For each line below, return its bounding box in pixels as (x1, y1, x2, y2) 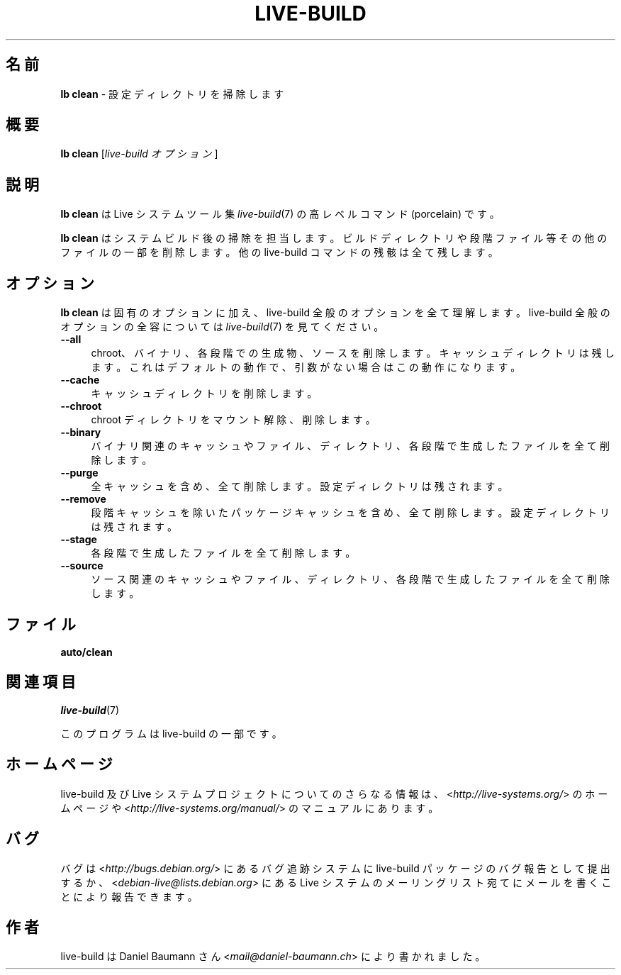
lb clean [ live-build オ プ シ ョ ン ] (60, 147, 218, 160)
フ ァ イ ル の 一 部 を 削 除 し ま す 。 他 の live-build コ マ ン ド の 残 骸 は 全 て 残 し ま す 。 (60, 246, 498, 259)
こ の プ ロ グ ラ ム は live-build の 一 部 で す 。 (60, 727, 282, 740)
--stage (60, 533, 97, 546)
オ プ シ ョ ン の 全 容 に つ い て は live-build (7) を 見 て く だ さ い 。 (60, 321, 384, 333)
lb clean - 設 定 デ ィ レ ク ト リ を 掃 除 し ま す (60, 87, 284, 100)
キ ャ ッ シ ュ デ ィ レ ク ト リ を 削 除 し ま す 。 (91, 387, 318, 400)
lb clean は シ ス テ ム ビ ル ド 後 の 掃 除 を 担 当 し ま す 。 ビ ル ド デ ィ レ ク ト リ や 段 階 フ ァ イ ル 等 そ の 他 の (60, 232, 608, 245)
